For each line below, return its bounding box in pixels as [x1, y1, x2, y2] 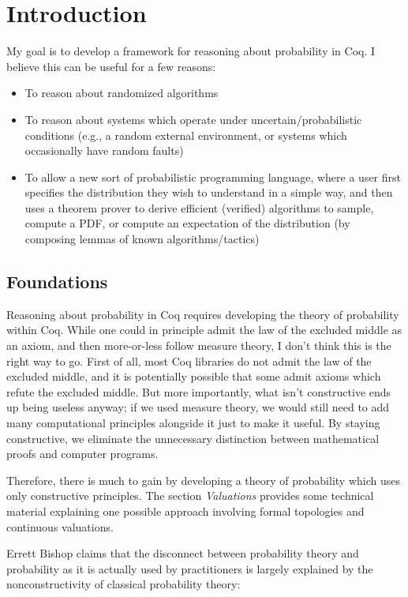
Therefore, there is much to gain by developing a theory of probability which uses [6, 471, 400, 488]
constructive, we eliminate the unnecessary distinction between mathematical [6, 430, 380, 446]
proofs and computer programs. [6, 445, 159, 462]
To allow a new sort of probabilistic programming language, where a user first [24, 168, 401, 185]
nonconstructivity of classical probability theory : [6, 576, 241, 592]
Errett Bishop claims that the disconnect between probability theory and [6, 545, 359, 561]
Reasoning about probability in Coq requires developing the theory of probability [6, 306, 399, 322]
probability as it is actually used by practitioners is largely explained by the [6, 560, 373, 576]
